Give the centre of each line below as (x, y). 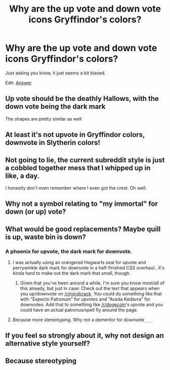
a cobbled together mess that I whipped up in (78, 168)
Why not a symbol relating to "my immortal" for (82, 204)
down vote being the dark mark (55, 107)
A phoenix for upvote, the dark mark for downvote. (69, 251)
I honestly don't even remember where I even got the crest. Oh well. (76, 188)
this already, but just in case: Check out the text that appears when (90, 288)
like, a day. (23, 176)
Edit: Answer (18, 83)
